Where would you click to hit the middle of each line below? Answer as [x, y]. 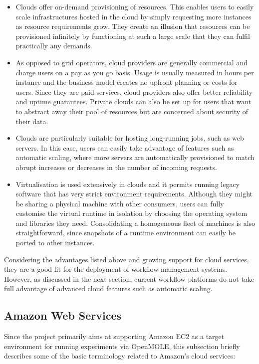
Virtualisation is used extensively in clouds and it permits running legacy [128, 184]
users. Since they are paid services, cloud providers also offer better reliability [134, 91]
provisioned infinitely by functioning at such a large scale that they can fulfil [133, 36]
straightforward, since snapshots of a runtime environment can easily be [126, 233]
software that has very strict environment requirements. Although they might [134, 194]
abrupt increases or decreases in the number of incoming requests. [116, 167]
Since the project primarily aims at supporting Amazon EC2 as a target [114, 336]
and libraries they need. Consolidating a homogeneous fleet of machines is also [135, 223]
